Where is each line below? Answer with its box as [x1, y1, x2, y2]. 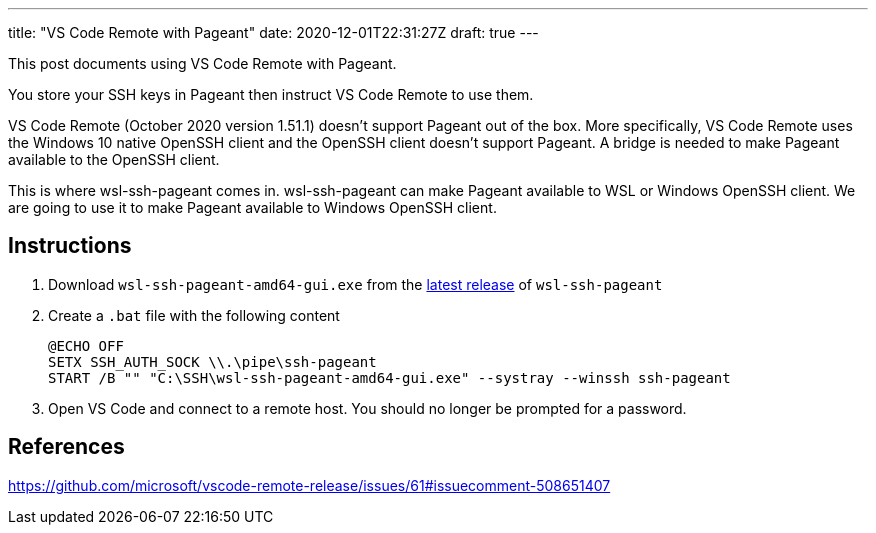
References [8, 434, 125, 460]
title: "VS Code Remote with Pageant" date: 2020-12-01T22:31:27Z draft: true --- [8, 24, 539, 41]
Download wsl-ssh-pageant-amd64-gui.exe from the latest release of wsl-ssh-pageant [48, 275, 663, 293]
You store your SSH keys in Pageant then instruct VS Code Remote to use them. [8, 86, 534, 103]
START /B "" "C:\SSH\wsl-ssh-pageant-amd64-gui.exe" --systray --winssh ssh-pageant [48, 369, 731, 386]
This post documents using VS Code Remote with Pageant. [8, 55, 397, 72]
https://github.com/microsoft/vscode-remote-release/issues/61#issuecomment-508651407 [8, 476, 611, 494]
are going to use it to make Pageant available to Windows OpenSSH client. [8, 199, 497, 216]
